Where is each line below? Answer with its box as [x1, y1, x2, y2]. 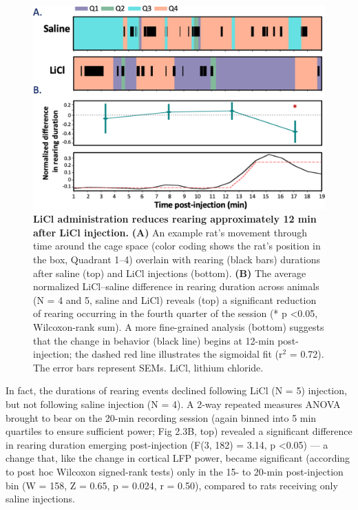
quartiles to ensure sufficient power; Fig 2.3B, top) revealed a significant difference [6, 424, 352, 438]
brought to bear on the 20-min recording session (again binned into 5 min [6, 410, 317, 425]
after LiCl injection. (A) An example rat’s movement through [33, 225, 307, 239]
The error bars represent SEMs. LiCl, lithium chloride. [33, 360, 264, 374]
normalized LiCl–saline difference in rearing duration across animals [33, 279, 319, 294]
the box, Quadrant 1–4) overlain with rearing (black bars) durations [33, 252, 320, 267]
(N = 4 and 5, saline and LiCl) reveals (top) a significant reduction [33, 292, 317, 307]
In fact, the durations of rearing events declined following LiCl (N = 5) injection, [6, 383, 347, 398]
